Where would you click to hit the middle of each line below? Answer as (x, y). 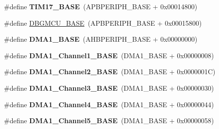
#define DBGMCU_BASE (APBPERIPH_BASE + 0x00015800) (103, 23)
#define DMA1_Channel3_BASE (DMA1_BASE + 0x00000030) (109, 88)
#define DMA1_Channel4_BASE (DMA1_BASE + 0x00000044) (109, 104)
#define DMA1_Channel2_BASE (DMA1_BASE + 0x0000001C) (110, 72)
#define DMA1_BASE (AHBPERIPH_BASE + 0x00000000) (101, 39)
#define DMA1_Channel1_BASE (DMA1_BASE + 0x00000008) (109, 55)
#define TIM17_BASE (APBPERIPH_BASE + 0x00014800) (101, 6)
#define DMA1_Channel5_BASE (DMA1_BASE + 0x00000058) (109, 121)
